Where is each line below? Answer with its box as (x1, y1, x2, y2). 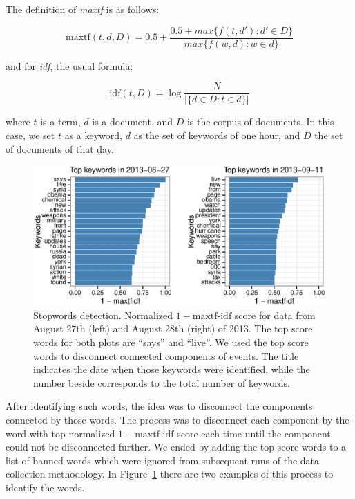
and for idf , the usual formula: (6, 58, 133, 73)
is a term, (40, 114, 81, 129)
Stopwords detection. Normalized (33, 307, 173, 322)
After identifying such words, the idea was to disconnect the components (6, 399, 313, 413)
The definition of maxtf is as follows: (6, 2, 160, 16)
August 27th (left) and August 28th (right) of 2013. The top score (33, 321, 313, 336)
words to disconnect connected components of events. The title (33, 348, 299, 363)
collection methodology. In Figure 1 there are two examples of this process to (6, 466, 334, 481)
